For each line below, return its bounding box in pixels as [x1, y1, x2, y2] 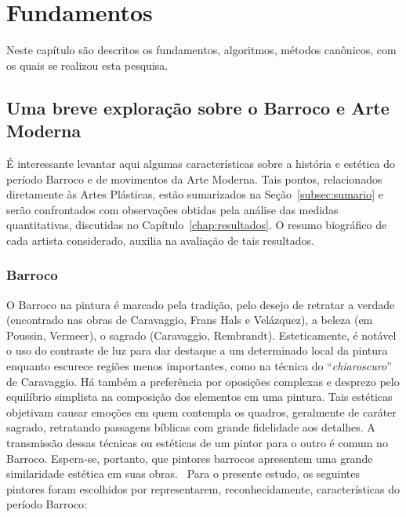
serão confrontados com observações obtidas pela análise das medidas [6, 201, 339, 217]
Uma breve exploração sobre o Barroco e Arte [6, 95, 390, 119]
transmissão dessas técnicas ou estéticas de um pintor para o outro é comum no [6, 435, 388, 451]
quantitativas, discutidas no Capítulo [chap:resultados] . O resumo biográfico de [6, 217, 387, 233]
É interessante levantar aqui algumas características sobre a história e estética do [6, 155, 396, 171]
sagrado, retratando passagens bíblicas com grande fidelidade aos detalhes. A [6, 419, 375, 435]
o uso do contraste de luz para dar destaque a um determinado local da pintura [6, 342, 388, 359]
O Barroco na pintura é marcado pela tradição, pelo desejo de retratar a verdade [6, 296, 395, 312]
